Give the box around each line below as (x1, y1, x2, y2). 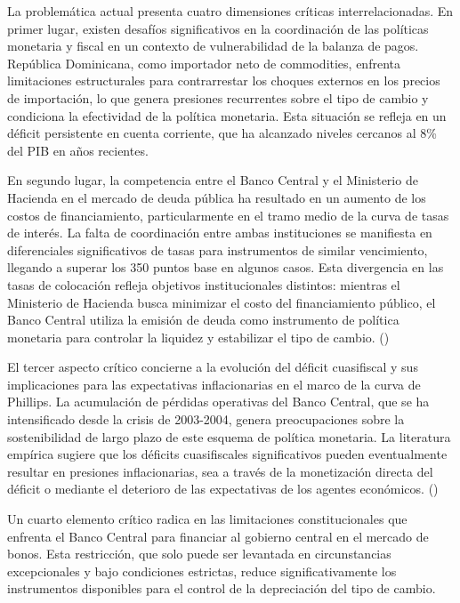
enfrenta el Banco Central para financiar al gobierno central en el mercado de (7, 527, 429, 545)
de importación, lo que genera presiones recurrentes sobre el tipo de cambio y (7, 88, 429, 107)
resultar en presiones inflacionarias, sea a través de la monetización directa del (7, 462, 433, 480)
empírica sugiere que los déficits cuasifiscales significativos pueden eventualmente (7, 445, 448, 463)
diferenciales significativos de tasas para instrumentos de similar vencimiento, (7, 240, 428, 259)
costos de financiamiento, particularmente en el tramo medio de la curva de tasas (7, 205, 449, 224)
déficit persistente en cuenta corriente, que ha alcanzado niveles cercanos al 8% (7, 124, 438, 142)
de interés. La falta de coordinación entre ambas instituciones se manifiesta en (7, 223, 432, 242)
